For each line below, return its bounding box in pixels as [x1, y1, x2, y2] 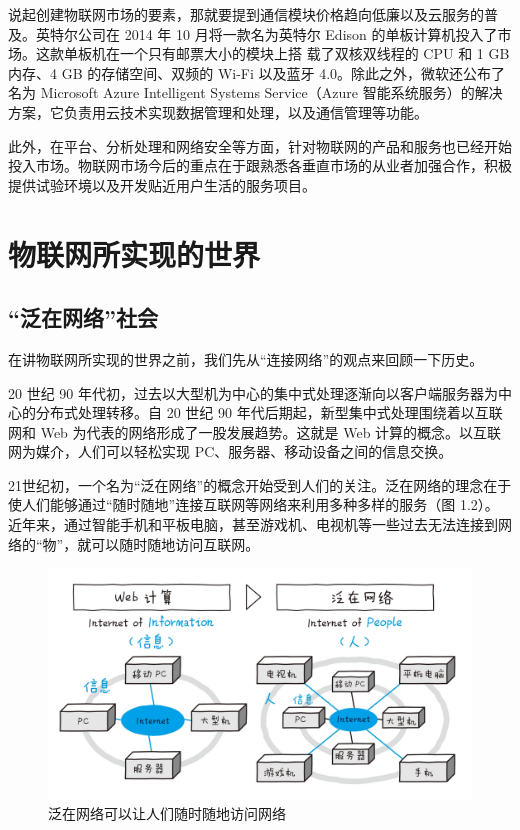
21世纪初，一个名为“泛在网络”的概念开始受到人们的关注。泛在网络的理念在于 [8, 474, 512, 495]
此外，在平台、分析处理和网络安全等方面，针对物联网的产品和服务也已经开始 [8, 135, 512, 156]
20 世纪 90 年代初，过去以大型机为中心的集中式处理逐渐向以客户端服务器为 [8, 382, 498, 403]
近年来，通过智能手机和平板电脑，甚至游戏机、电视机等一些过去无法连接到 [8, 514, 498, 535]
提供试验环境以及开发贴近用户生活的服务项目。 [8, 174, 316, 195]
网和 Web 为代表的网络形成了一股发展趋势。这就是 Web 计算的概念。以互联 [8, 421, 502, 442]
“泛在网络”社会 [8, 302, 158, 333]
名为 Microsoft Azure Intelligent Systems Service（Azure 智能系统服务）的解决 [8, 82, 503, 103]
